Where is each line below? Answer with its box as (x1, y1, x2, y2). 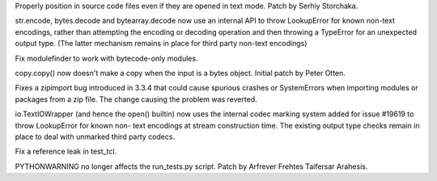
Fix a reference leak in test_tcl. (15, 146, 117, 157)
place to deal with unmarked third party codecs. (15, 132, 176, 141)
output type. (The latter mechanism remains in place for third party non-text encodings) (15, 39, 308, 48)
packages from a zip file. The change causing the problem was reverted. (15, 94, 258, 104)
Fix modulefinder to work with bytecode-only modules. (15, 53, 198, 63)
